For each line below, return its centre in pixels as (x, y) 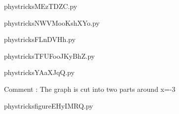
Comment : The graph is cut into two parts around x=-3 (90, 89)
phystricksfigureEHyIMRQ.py (49, 105)
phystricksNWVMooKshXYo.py (52, 22)
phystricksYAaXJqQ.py (39, 72)
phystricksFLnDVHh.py (40, 39)
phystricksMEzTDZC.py (41, 6)
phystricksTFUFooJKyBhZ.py (50, 56)
